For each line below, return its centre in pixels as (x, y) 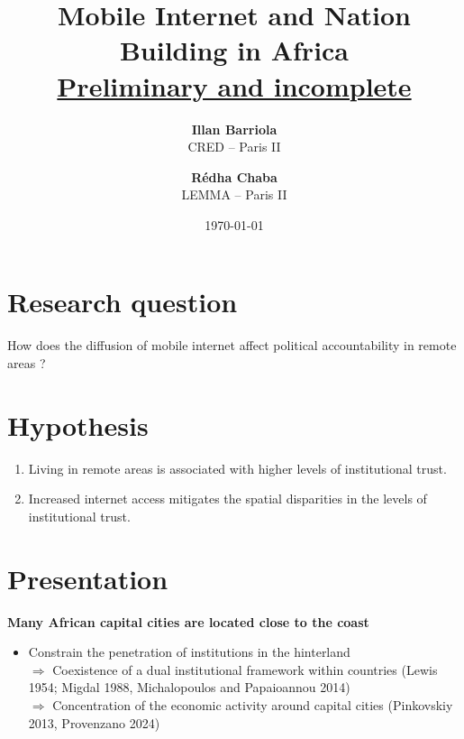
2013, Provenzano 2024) (94, 722)
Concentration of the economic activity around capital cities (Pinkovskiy (253, 705)
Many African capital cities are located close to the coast (188, 621)
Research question (123, 302)
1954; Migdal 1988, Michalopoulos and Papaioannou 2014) (189, 687)
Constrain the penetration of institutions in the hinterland (189, 652)
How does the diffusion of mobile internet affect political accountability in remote (232, 345)
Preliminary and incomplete (234, 85)
